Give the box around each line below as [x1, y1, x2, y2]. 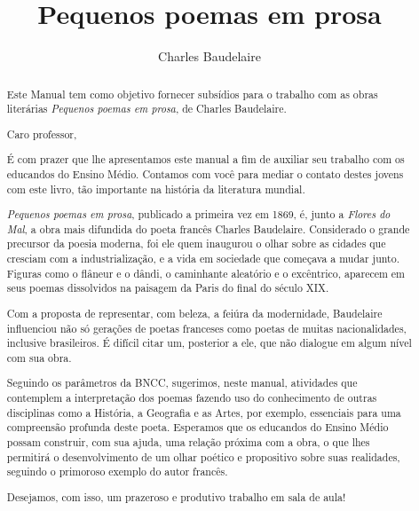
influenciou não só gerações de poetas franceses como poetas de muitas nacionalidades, [6, 320, 407, 335]
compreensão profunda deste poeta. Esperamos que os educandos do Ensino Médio [6, 420, 389, 435]
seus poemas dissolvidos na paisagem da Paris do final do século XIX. [6, 280, 329, 295]
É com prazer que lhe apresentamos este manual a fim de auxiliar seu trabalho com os [6, 152, 405, 167]
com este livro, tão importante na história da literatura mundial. [6, 181, 305, 196]
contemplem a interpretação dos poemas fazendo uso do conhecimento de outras [6, 390, 377, 405]
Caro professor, [6, 126, 77, 141]
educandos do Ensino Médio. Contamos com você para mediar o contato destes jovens [6, 166, 404, 181]
